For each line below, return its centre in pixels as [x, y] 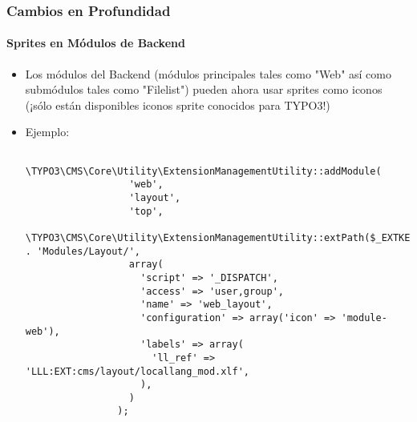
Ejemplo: [47, 132]
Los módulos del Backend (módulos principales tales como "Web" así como [208, 73]
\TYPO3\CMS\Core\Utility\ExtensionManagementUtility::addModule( [203, 171]
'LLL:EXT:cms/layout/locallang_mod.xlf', [137, 371]
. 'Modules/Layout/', [83, 251]
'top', [146, 211]
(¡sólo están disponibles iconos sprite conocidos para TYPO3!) [178, 104]
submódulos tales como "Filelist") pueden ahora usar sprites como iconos [204, 89]
